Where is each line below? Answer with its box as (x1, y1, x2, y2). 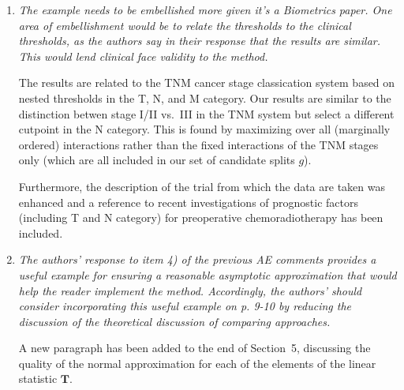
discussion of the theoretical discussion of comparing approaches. (18, 313, 331, 329)
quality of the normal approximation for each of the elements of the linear (18, 354, 376, 371)
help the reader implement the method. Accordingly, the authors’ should (18, 282, 362, 298)
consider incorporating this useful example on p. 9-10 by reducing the (18, 298, 352, 314)
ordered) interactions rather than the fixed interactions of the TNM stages (18, 136, 379, 152)
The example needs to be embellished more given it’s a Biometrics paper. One (18, 2, 392, 17)
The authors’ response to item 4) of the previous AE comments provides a (18, 251, 376, 268)
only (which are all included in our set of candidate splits (18, 152, 295, 168)
